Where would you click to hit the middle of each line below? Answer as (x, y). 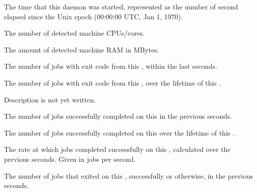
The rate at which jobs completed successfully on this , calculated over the (117, 149)
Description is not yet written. (50, 99)
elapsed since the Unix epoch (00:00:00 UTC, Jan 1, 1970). (94, 16)
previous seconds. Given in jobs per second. (70, 159)
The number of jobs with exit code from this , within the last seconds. (111, 66)
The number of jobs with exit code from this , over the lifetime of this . (113, 82)
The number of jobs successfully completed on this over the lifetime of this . (119, 132)
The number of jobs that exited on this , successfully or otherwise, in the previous (128, 175)
